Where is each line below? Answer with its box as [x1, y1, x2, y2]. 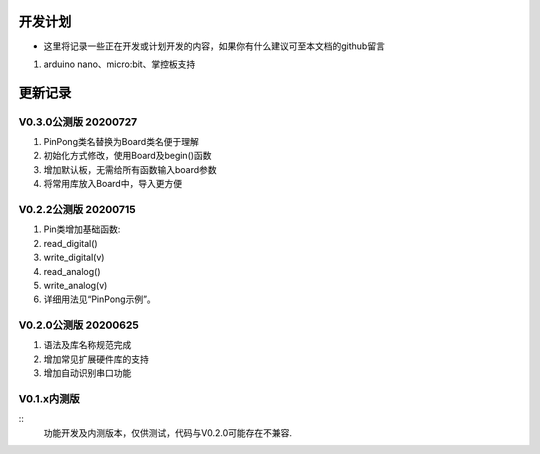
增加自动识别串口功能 [43, 367, 132, 379]
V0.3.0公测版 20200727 [18, 115, 138, 129]
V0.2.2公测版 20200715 [18, 203, 136, 216]
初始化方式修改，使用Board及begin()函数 [43, 150, 212, 162]
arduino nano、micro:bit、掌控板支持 [43, 58, 196, 70]
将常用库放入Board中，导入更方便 [43, 178, 183, 190]
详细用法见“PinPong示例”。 [43, 293, 157, 305]
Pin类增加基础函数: [43, 223, 121, 235]
